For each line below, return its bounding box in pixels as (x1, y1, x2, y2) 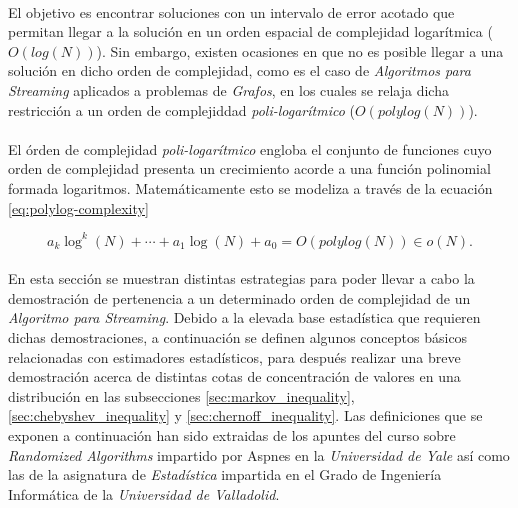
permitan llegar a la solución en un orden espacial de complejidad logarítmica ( (8, 21, 493, 42)
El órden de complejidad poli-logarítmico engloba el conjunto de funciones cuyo (8, 138, 492, 159)
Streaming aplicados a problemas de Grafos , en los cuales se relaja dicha (8, 79, 449, 100)
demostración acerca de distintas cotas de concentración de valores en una (8, 366, 461, 387)
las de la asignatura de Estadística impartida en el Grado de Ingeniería (8, 464, 442, 485)
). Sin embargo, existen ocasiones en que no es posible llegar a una (96, 40, 504, 61)
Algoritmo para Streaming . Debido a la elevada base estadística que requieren (8, 307, 481, 328)
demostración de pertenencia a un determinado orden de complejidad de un (8, 287, 471, 308)
